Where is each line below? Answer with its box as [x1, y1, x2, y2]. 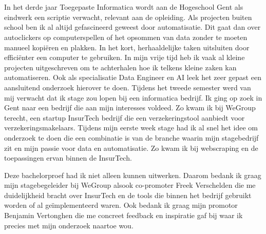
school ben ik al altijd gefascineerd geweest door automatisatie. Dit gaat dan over [4, 22, 261, 32]
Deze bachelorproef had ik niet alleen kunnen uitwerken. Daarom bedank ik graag [4, 169, 261, 180]
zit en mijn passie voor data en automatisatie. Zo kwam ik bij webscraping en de [4, 142, 258, 153]
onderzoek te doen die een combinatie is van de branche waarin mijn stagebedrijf [4, 132, 259, 143]
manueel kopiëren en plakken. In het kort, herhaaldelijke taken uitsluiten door [4, 42, 250, 52]
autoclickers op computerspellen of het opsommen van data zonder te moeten [4, 31, 248, 42]
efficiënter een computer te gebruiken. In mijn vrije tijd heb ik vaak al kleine [4, 52, 245, 63]
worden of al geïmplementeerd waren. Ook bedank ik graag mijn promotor [4, 200, 238, 210]
